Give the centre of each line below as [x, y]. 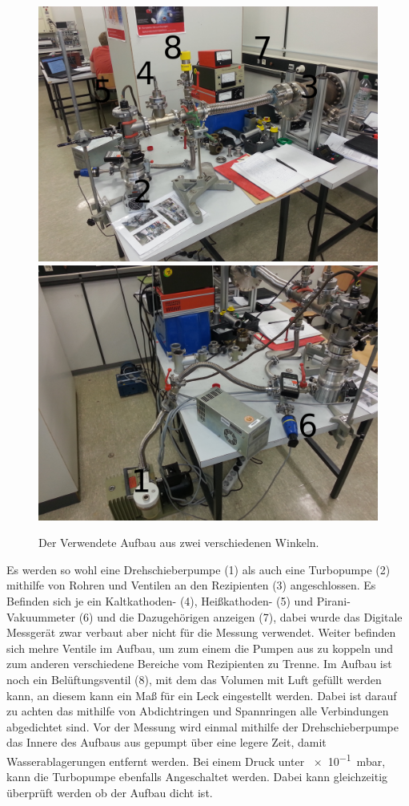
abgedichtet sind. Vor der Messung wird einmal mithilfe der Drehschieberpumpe [202, 726]
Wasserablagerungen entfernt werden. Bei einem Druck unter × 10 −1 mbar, [196, 759]
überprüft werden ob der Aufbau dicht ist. [110, 792]
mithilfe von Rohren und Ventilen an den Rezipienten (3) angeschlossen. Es [191, 585]
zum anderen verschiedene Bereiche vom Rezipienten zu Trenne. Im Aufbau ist [199, 664]
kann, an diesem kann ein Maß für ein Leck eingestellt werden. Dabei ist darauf [202, 695]
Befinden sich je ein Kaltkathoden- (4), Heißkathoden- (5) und [160, 600]
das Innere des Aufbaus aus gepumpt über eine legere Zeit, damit [166, 742]
